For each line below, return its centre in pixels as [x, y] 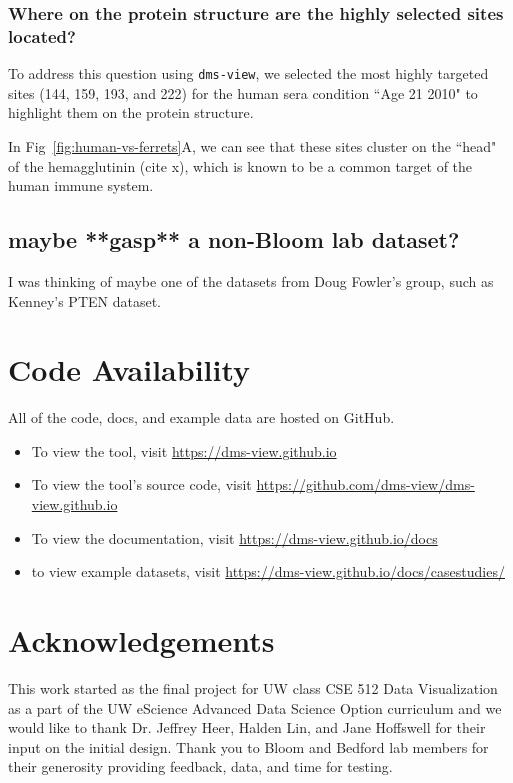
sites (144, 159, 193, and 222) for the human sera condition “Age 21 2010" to [243, 92]
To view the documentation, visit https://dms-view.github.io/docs [234, 537]
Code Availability [129, 369]
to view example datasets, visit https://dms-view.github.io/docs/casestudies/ [268, 571]
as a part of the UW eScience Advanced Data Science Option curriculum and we [255, 707]
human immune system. [81, 185]
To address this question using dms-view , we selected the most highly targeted [248, 73]
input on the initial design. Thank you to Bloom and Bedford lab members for [248, 746]
